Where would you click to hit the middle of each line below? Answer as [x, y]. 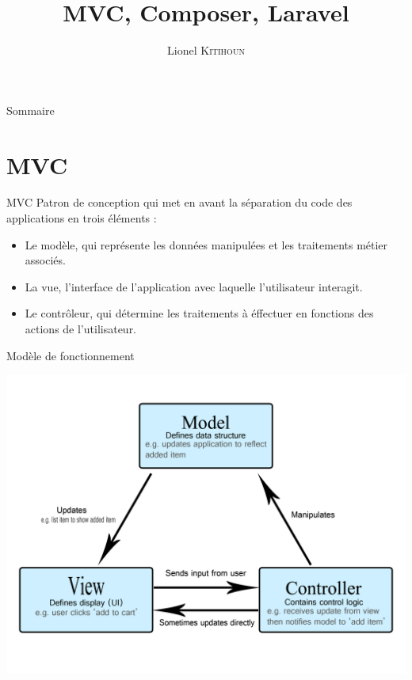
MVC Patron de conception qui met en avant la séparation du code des [179, 202]
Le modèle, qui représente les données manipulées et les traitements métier [206, 244]
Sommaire [31, 110]
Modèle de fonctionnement [71, 355]
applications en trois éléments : [82, 218]
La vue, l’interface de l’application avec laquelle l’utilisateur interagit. [194, 286]
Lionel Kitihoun [206, 50]
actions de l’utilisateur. [81, 329]
